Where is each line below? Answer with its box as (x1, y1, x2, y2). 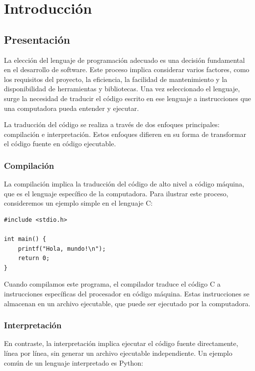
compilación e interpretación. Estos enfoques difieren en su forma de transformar (4, 129, 246, 139)
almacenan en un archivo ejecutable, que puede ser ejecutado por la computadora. (4, 298, 251, 308)
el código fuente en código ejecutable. (4, 138, 116, 149)
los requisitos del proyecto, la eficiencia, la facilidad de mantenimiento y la (4, 74, 228, 84)
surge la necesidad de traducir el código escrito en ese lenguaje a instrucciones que (4, 93, 251, 103)
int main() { (4, 236, 46, 243)
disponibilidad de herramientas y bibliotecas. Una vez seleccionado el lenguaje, (4, 83, 240, 94)
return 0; (18, 255, 50, 262)
